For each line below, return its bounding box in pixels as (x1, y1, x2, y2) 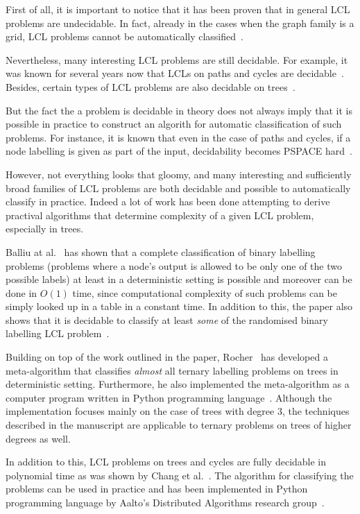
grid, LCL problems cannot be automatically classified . (6, 29, 243, 44)
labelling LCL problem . (6, 326, 110, 341)
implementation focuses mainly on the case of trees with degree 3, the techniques (6, 404, 350, 418)
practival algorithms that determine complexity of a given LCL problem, (6, 207, 314, 222)
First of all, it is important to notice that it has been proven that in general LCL (6, 2, 350, 16)
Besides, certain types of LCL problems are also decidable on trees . (6, 79, 295, 94)
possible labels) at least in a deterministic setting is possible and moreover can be (6, 272, 352, 286)
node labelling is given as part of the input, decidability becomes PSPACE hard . (6, 144, 352, 158)
